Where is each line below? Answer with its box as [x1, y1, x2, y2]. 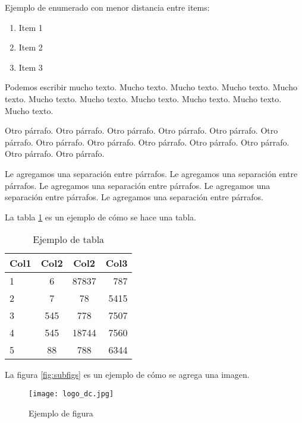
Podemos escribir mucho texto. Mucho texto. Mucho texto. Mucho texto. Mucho [5, 81, 297, 93]
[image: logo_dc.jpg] [29, 389, 114, 398]
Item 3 [18, 61, 43, 73]
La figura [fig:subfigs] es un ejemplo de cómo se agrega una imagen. [5, 368, 250, 381]
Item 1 [18, 21, 43, 33]
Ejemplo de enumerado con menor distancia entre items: [5, 1, 210, 13]
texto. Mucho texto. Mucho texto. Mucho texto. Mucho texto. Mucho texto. [5, 92, 282, 105]
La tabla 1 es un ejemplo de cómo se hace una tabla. [5, 210, 196, 223]
